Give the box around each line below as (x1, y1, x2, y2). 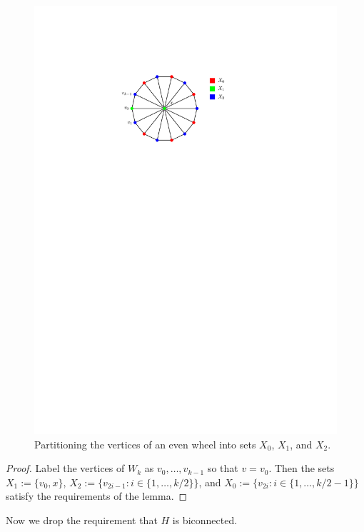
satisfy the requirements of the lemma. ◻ (6, 488, 188, 503)
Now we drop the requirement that (6, 512, 158, 527)
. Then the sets (268, 461, 335, 476)
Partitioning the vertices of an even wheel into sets (34, 436, 256, 451)
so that (207, 461, 238, 476)
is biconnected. (172, 512, 238, 527)
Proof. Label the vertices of (6, 461, 125, 476)
